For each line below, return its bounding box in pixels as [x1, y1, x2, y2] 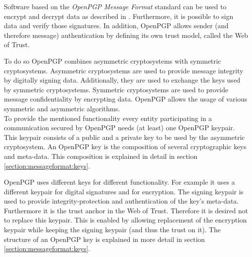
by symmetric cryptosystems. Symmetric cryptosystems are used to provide [4, 84, 229, 94]
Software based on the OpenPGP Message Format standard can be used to [4, 1, 227, 11]
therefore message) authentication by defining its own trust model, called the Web [4, 30, 248, 40]
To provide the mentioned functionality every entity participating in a [4, 113, 212, 123]
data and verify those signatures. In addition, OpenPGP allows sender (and [4, 20, 229, 31]
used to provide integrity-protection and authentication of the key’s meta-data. [4, 196, 239, 206]
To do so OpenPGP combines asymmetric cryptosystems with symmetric [4, 55, 221, 66]
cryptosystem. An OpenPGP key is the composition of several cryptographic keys [4, 141, 247, 152]
